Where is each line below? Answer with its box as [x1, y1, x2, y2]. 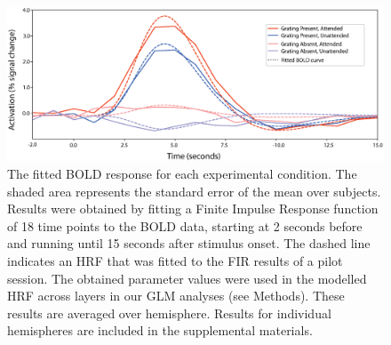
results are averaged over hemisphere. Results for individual [7, 303, 331, 322]
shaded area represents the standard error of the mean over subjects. [7, 181, 381, 200]
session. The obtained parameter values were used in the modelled [7, 269, 367, 287]
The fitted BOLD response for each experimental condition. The [7, 164, 357, 183]
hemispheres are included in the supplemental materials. [7, 321, 313, 340]
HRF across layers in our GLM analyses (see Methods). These [7, 286, 345, 305]
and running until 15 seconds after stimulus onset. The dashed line [7, 234, 371, 253]
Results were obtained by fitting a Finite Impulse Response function [7, 199, 379, 218]
